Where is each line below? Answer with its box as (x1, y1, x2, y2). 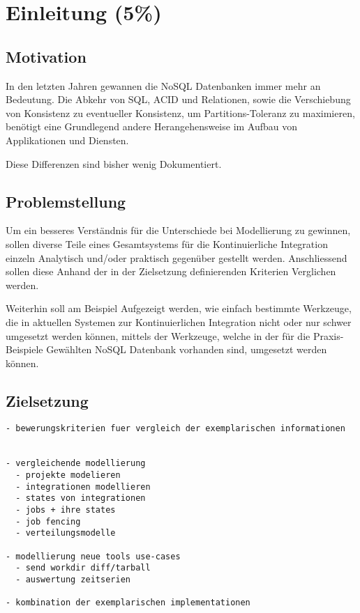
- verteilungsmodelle (15, 528, 116, 538)
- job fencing (15, 516, 81, 527)
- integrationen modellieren (15, 481, 151, 492)
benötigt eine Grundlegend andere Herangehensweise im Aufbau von (6, 119, 298, 134)
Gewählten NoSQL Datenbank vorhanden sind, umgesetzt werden (46, 342, 327, 357)
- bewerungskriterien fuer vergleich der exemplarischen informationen (6, 424, 345, 434)
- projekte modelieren (15, 470, 121, 481)
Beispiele (6, 342, 43, 357)
